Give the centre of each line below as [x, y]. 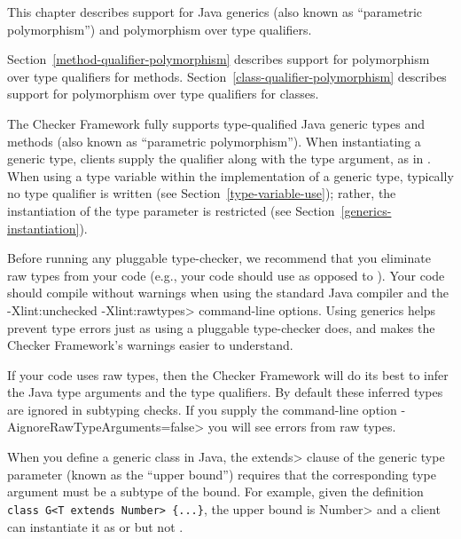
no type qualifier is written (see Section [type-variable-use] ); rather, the [202, 193]
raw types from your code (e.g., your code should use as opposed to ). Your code [226, 275]
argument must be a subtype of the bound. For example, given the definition [215, 491]
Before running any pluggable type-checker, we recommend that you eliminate [219, 258]
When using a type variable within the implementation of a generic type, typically [230, 175]
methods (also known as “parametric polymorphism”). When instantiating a [214, 141]
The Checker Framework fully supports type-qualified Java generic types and [216, 123]
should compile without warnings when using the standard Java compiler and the [228, 293]
